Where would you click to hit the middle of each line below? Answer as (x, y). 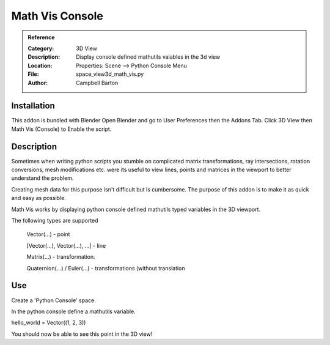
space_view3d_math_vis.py (110, 74)
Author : (38, 83)
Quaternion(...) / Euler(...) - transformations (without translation (106, 268)
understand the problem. (42, 178)
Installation (33, 106)
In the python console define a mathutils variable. (73, 311)
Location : (40, 65)
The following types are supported (55, 221)
